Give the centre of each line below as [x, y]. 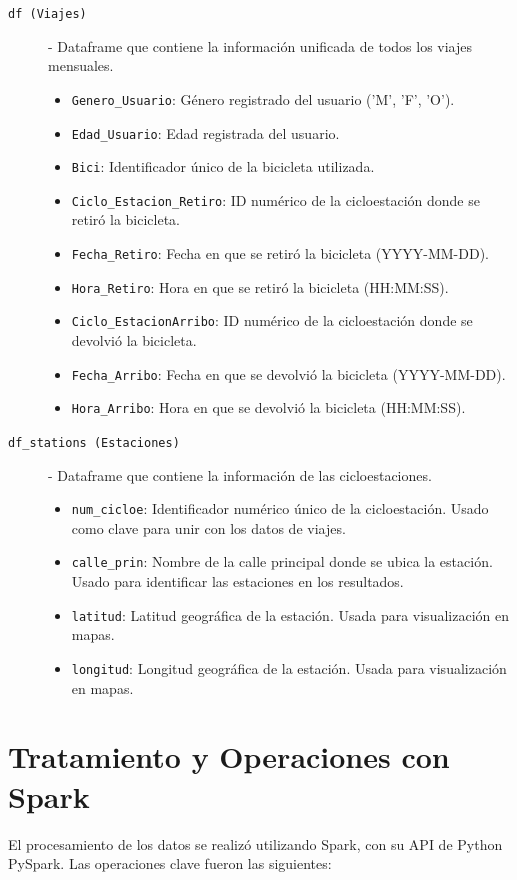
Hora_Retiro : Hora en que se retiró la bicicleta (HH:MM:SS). [260, 286]
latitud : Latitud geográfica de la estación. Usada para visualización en [290, 614]
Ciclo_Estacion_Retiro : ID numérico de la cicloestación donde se [275, 199]
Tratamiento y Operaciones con [229, 756]
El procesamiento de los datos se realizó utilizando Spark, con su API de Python [255, 843]
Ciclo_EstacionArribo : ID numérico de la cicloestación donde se [272, 320]
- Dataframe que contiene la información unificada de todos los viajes [260, 45]
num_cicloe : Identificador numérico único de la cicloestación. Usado [280, 508]
